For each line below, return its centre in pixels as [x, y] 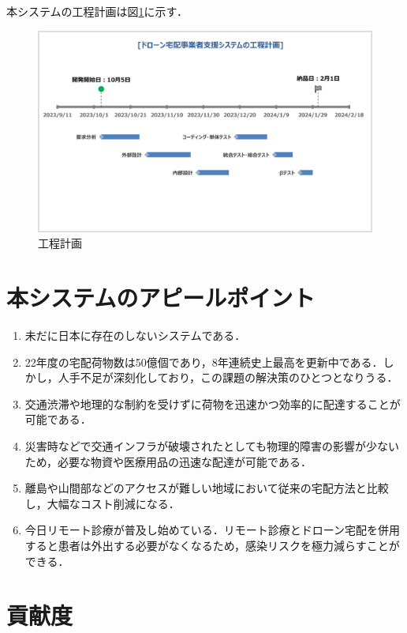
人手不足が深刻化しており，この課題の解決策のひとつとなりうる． [228, 377]
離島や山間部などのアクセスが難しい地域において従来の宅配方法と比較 [207, 488]
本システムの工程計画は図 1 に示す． [97, 11]
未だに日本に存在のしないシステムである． [135, 335]
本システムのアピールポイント [161, 298]
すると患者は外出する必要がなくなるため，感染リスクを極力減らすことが [212, 545]
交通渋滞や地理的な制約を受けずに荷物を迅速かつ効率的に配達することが [213, 403]
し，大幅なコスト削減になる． [102, 503]
